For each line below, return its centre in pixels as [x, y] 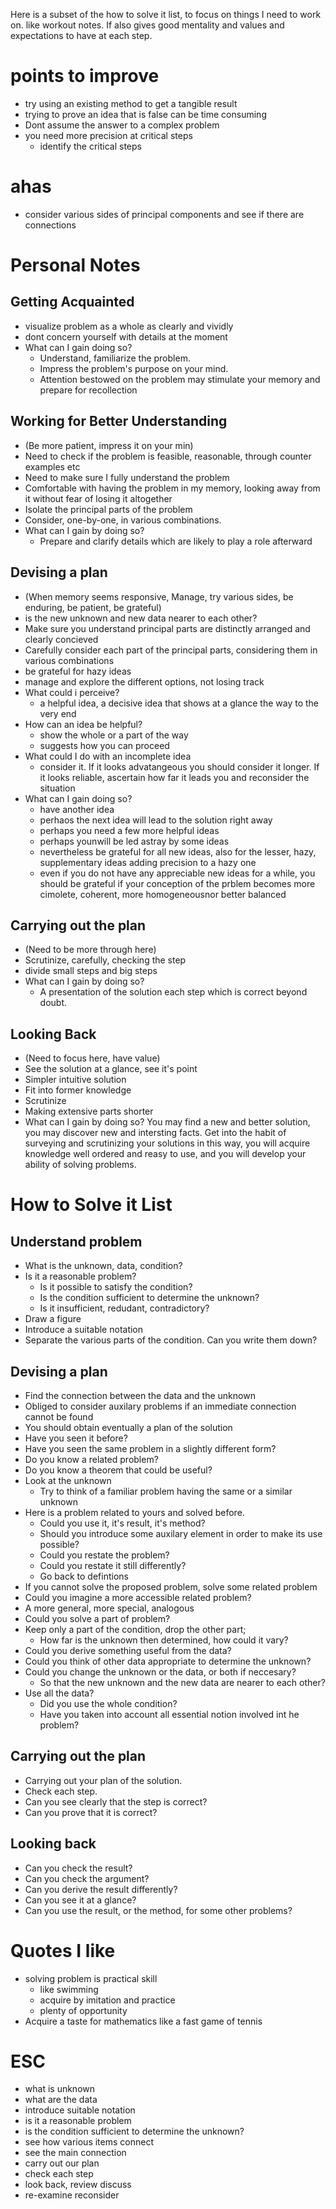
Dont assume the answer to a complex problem [122, 125]
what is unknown [60, 2089]
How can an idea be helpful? [83, 724]
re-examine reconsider [72, 2195]
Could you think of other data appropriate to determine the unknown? [168, 1661]
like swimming [69, 1989]
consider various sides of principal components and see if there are [164, 214]
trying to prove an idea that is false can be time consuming [145, 114]
